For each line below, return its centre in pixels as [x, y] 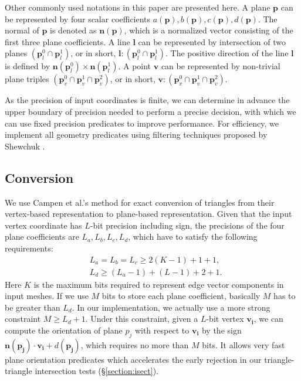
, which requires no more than [135, 344]
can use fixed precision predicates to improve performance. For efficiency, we [142, 123]
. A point [135, 66]
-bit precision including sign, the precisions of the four [187, 225]
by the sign [221, 330]
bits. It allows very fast [243, 344]
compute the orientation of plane [64, 330]
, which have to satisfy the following [193, 237]
